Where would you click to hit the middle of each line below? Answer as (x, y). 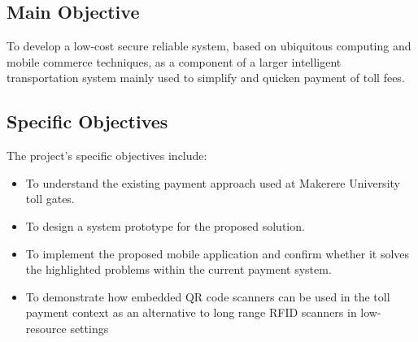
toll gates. (50, 199)
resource (46, 328)
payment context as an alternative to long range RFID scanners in (191, 312)
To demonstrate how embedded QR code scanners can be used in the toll (208, 296)
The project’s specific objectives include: (107, 156)
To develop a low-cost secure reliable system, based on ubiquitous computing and (209, 46)
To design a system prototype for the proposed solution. (165, 225)
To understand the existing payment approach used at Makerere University (213, 182)
